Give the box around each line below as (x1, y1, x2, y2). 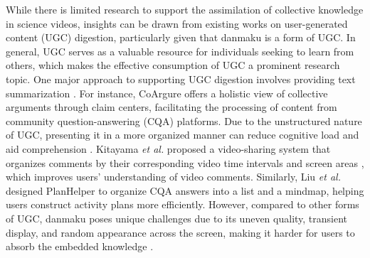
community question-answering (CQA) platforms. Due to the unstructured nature (6, 113, 362, 128)
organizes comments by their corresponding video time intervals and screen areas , (6, 155, 364, 170)
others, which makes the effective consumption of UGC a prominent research (6, 58, 340, 72)
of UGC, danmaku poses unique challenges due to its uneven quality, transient (6, 210, 348, 225)
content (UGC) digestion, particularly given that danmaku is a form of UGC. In (6, 30, 356, 45)
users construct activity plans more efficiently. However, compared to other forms (6, 197, 359, 212)
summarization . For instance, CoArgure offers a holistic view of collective (6, 85, 328, 100)
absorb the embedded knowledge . (6, 239, 154, 254)
